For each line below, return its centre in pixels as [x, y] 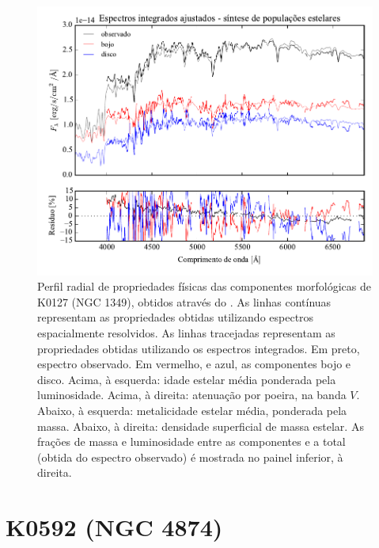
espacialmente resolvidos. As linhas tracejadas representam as [186, 333]
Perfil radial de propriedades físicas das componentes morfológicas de [205, 286]
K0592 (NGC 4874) [114, 527]
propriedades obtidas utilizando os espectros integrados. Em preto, [199, 348]
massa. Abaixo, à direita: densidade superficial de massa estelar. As [201, 426]
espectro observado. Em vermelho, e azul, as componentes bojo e [194, 364]
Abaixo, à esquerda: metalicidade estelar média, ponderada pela [192, 411]
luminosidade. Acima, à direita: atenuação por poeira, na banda [192, 395]
